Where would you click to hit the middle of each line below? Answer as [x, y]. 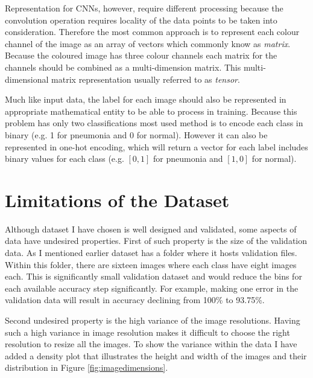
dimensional [27, 79]
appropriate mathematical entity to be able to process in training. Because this [151, 111]
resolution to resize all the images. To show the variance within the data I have [151, 344]
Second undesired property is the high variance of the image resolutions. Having [153, 320]
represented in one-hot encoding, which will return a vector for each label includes [156, 146]
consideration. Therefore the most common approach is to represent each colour [152, 32]
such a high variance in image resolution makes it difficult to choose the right [147, 332]
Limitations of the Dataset [117, 200]
